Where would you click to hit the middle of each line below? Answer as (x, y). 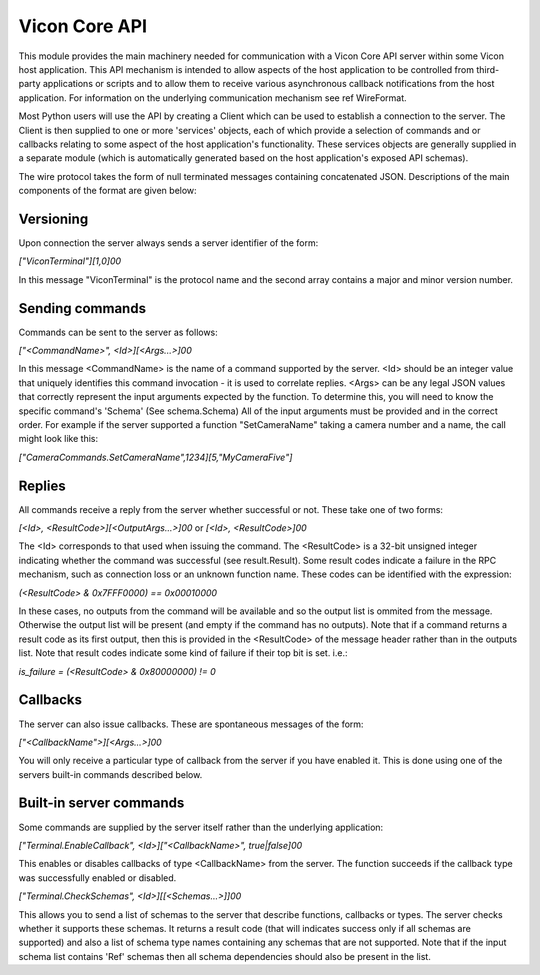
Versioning (53, 218)
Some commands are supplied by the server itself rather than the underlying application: (201, 827)
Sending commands (82, 308)
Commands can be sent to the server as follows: (118, 332)
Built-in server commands (101, 803)
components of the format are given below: (107, 191)
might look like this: (58, 439)
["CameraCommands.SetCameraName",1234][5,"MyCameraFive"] (155, 457)
